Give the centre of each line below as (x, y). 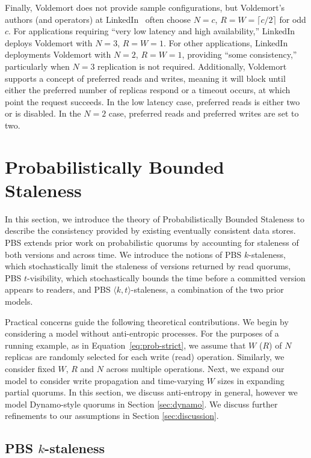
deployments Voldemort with (58, 54)
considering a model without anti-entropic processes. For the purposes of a (142, 333)
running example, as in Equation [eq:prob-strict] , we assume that (125, 345)
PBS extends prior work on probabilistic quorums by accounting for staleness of (152, 243)
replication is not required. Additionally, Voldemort (192, 66)
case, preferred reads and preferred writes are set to (204, 113)
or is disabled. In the (43, 113)
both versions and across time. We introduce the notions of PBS (123, 254)
